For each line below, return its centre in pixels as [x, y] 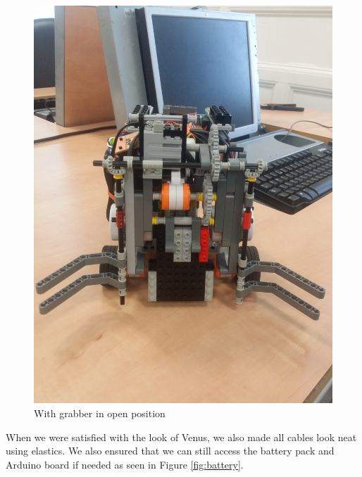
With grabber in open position [100, 413]
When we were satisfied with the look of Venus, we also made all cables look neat [181, 437]
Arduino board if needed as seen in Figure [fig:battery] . [125, 464]
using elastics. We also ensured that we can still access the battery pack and [170, 451]
